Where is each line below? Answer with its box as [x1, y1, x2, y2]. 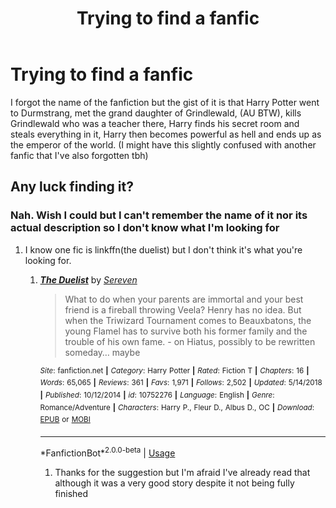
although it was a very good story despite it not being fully [54, 477, 295, 489]
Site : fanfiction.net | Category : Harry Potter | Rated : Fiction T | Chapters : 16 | [39, 365, 310, 376]
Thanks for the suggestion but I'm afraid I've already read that [54, 466, 311, 478]
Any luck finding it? [10, 178, 134, 196]
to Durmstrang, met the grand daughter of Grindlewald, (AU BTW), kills [10, 107, 302, 119]
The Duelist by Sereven [39, 273, 138, 286]
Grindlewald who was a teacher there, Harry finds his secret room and [10, 117, 300, 129]
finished [54, 487, 89, 499]
